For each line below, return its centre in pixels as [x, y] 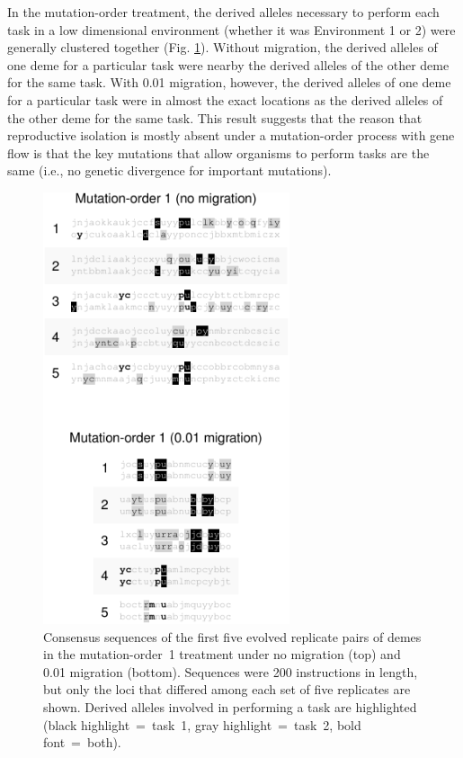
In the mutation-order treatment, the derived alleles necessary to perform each [223, 12]
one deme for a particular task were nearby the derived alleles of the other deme [228, 64]
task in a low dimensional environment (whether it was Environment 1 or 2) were [231, 29]
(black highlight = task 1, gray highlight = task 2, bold [202, 724]
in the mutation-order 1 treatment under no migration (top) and [222, 654]
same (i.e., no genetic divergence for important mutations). [169, 170]
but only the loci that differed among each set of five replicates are [227, 689]
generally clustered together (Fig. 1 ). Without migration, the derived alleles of [223, 47]
